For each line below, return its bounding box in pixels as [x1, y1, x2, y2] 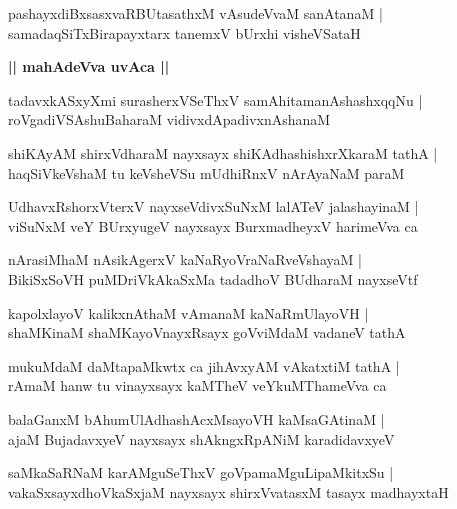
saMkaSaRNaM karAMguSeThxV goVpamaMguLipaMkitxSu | [8, 462, 394, 483]
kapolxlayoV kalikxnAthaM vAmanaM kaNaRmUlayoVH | [8, 302, 369, 323]
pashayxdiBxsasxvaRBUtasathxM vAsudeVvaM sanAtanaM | [8, 3, 383, 23]
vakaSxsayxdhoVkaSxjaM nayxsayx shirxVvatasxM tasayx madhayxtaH [8, 481, 449, 502]
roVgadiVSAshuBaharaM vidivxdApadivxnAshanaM [8, 109, 331, 130]
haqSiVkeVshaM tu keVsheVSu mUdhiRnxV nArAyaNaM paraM [8, 162, 405, 183]
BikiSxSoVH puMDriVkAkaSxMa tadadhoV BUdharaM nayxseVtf [8, 268, 418, 289]
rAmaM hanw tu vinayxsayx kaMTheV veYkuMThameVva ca [8, 375, 387, 396]
